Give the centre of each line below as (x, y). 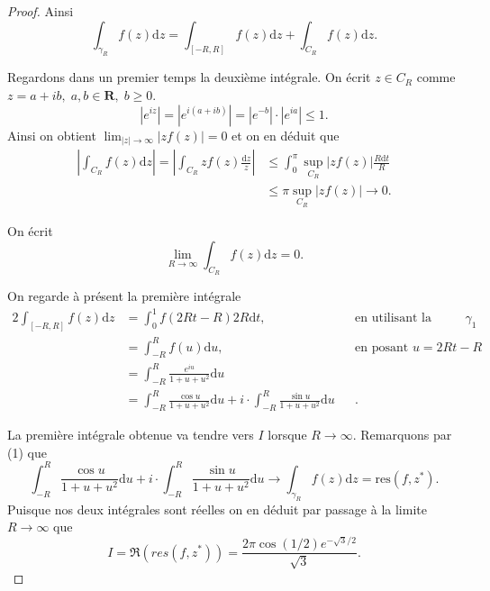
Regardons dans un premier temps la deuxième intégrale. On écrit (189, 77)
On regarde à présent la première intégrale (124, 296)
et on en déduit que (286, 135)
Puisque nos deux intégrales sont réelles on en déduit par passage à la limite (217, 509)
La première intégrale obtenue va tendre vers (131, 435)
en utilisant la (393, 318)
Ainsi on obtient (52, 135)
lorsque (287, 435)
